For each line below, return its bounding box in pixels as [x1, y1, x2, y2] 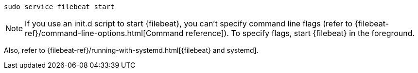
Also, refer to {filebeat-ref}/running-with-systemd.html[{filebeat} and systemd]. [4, 46, 259, 54]
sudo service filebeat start [4, 3, 115, 11]
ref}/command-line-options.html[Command [25, 28, 184, 38]
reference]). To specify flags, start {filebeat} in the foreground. [185, 28, 415, 38]
